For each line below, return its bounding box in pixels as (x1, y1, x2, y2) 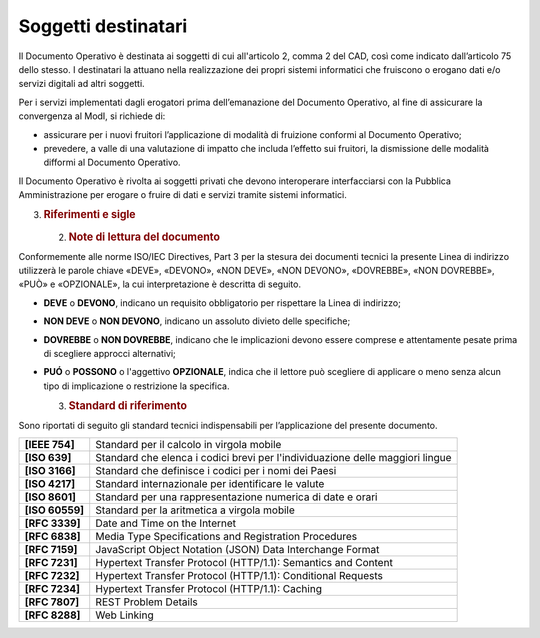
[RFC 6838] (24, 530, 81, 544)
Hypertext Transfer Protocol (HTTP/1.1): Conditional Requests (95, 569, 384, 583)
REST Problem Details (95, 595, 199, 609)
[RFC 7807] (24, 595, 80, 609)
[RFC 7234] (24, 582, 80, 596)
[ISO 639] (24, 451, 72, 465)
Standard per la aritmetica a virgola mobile (95, 503, 295, 517)
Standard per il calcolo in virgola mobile (95, 438, 282, 452)
